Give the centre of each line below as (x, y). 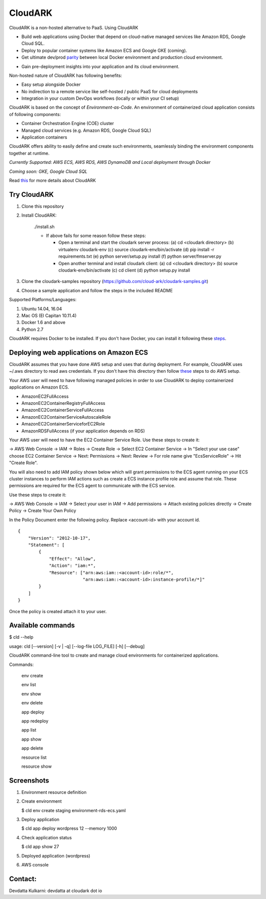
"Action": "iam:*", (72, 566)
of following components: (35, 114)
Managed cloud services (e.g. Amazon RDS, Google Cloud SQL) (86, 130)
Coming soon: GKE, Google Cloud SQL (48, 171)
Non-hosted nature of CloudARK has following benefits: (66, 75)
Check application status (47, 837)
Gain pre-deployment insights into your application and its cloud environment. (100, 66)
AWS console (35, 864)
